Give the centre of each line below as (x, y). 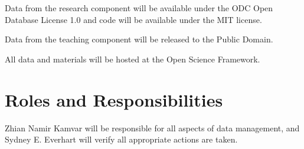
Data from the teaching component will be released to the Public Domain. (139, 39)
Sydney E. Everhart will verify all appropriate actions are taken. (121, 139)
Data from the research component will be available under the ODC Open (139, 8)
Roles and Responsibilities (114, 99)
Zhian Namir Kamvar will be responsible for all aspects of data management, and (152, 128)
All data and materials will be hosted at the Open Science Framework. (133, 59)
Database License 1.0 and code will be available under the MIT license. (133, 19)
